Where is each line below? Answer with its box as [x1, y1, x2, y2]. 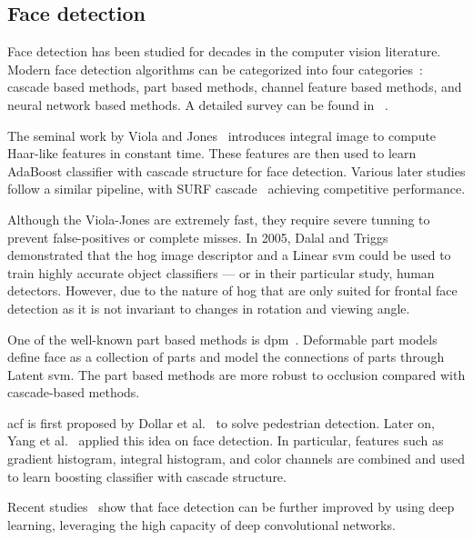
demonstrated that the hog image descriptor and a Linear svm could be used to [7, 245, 451, 265]
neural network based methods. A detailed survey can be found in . [7, 95, 388, 114]
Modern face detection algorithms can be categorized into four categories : [7, 59, 423, 78]
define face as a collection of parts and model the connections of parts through [7, 347, 445, 366]
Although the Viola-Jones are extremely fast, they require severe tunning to [7, 209, 430, 228]
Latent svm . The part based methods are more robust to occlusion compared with [7, 365, 466, 384]
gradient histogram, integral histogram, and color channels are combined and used [7, 449, 466, 468]
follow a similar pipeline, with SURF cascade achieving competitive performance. [7, 179, 466, 198]
